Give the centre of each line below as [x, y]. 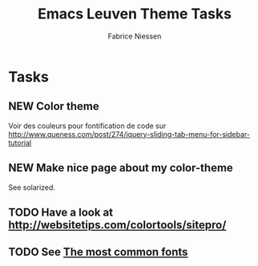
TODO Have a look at [61, 212]
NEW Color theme [54, 106]
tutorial [20, 143]
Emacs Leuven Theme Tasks [135, 14]
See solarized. [32, 187]
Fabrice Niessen [135, 36]
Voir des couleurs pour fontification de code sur [87, 126]
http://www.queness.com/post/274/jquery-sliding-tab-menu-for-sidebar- [129, 134]
